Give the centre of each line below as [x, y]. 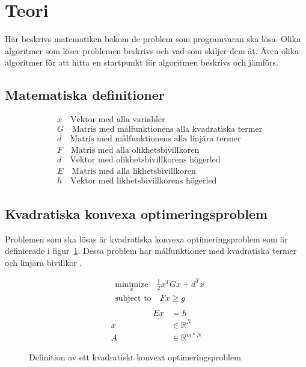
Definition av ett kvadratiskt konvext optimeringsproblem [135, 357]
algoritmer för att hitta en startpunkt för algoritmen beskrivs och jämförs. [142, 62]
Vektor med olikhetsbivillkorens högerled [145, 160]
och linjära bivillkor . [44, 262]
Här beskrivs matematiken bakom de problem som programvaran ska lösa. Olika [153, 39]
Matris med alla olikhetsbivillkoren [135, 151]
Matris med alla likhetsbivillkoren [134, 172]
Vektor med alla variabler [118, 120]
